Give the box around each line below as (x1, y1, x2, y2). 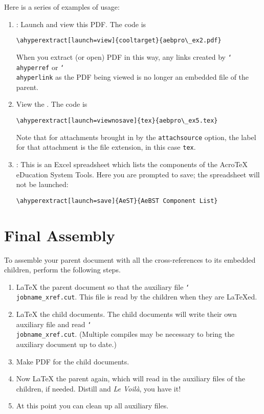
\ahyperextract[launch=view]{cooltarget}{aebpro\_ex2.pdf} (16, 37, 222, 44)
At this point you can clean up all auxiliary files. (16, 400, 169, 411)
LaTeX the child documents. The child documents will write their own (16, 309, 237, 319)
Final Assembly (4, 224, 115, 245)
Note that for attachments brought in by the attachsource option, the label (16, 131, 256, 142)
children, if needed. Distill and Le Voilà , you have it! (16, 383, 181, 394)
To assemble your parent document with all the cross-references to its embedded (4, 254, 256, 265)
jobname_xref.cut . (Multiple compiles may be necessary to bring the (16, 329, 235, 339)
